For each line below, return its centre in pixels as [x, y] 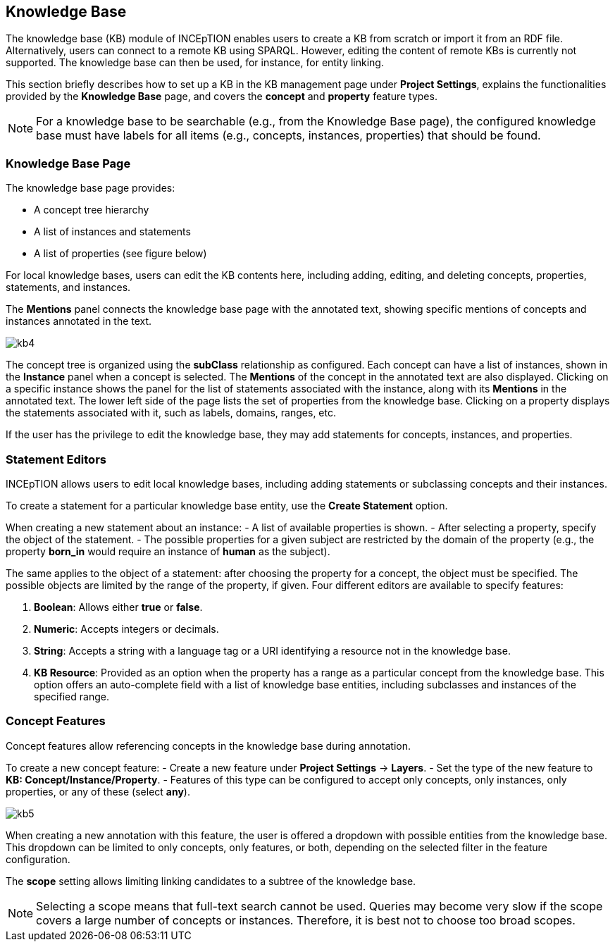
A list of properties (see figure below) [120, 254]
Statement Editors [56, 459]
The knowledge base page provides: [91, 188]
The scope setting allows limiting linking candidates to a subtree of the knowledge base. [211, 881]
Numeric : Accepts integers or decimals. [126, 629]
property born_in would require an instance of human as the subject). [168, 551]
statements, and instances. [68, 287]
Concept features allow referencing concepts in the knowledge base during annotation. [208, 745]
